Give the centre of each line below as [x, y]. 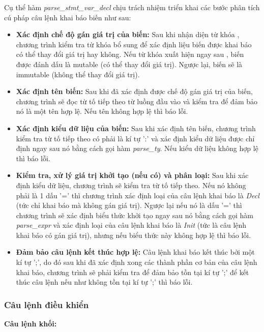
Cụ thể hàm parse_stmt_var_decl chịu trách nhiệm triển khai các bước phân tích [132, 7]
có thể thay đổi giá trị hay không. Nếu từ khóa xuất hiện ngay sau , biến [130, 54]
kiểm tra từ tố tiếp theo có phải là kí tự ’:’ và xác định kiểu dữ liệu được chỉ [135, 138]
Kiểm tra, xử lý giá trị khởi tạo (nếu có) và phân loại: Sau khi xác [132, 175]
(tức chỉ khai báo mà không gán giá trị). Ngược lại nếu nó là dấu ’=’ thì [129, 205]
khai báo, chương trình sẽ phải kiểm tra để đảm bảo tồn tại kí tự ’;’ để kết [133, 272]
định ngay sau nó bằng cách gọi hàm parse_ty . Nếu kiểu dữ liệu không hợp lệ [137, 148]
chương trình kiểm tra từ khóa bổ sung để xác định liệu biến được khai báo [134, 44]
